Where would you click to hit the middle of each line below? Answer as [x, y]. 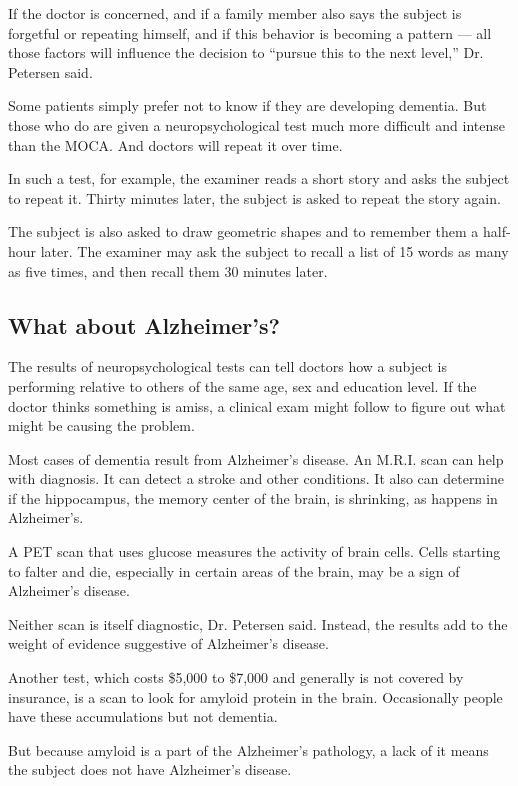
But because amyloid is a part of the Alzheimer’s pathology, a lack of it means [248, 749]
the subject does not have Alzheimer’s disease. [150, 769]
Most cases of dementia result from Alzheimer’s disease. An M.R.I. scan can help [256, 458]
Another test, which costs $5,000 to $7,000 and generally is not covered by [236, 677]
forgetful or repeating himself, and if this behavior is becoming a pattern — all [250, 32]
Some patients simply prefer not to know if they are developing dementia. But [247, 105]
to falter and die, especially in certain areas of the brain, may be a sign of [234, 570]
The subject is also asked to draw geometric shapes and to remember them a [243, 231]
